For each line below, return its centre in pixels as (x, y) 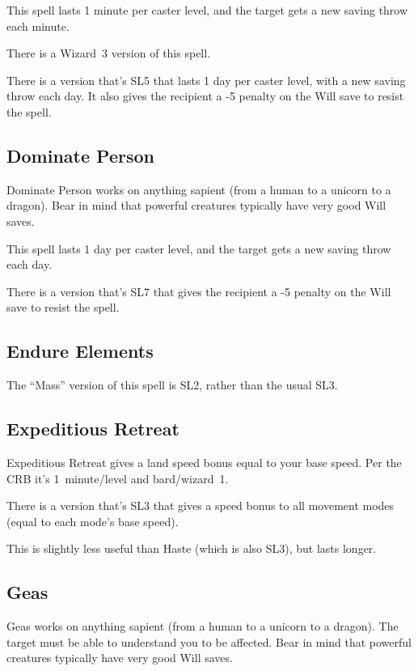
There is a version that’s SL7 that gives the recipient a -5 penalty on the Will (199, 291)
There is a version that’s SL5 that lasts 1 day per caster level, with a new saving (206, 80)
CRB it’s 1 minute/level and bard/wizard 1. (118, 478)
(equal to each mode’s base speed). (93, 521)
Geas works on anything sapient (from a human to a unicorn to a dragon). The (203, 626)
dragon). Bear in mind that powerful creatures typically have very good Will (196, 205)
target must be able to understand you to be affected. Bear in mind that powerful (209, 641)
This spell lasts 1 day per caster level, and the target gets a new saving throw (199, 248)
